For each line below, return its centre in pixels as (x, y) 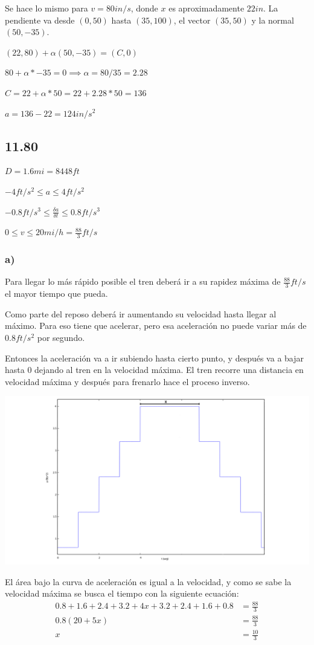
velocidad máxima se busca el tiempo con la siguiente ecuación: (122, 593)
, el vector (192, 20)
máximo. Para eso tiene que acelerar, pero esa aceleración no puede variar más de (156, 326)
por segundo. (61, 338)
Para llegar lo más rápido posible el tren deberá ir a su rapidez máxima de (143, 281)
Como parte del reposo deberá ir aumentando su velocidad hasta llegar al (141, 313)
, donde (144, 8)
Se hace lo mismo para (46, 8)
